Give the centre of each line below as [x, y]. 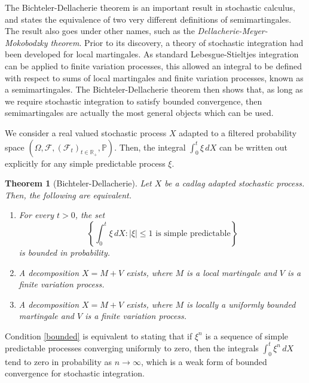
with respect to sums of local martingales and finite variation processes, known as [154, 77]
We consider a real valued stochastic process [86, 132]
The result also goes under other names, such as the [100, 31]
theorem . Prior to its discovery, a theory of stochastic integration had [177, 42]
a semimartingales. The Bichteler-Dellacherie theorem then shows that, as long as [154, 89]
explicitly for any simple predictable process [85, 163]
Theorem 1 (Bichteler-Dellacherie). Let [78, 183]
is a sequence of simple [247, 335]
